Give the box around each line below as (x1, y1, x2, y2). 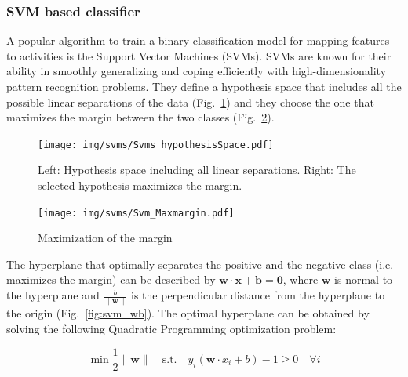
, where (282, 271, 319, 288)
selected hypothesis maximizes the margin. (38, 177, 242, 194)
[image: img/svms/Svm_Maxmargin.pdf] (38, 207, 235, 219)
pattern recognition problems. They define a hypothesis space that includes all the (6, 78, 402, 94)
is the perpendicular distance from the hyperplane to (131, 287, 385, 303)
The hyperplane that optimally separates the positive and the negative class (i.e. (6, 256, 394, 272)
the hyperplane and (6, 287, 100, 303)
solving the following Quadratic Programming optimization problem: (6, 320, 337, 336)
